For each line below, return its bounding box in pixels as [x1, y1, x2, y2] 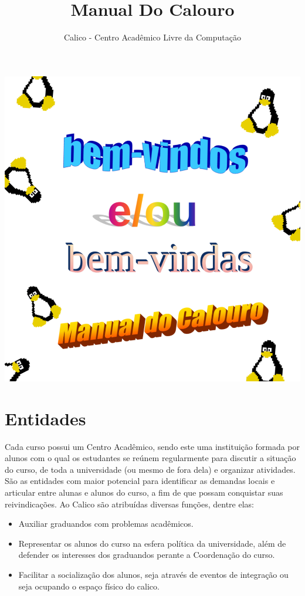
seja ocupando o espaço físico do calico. [18, 580, 160, 592]
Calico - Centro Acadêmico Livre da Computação [63, 31, 241, 43]
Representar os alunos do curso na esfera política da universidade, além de [18, 537, 286, 549]
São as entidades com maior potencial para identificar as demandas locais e [5, 475, 275, 487]
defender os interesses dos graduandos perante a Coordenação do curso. [18, 548, 275, 561]
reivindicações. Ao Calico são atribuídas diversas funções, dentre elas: [5, 497, 254, 510]
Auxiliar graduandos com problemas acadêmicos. [18, 517, 194, 530]
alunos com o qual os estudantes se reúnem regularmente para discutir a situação [5, 452, 296, 464]
